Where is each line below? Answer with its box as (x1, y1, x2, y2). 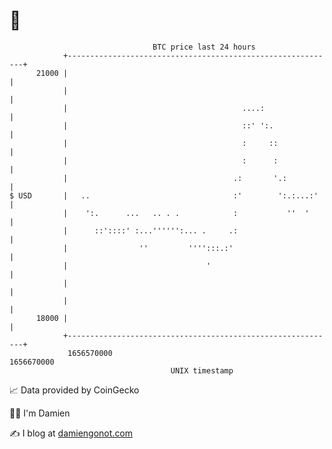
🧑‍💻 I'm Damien (9, 407, 71, 419)
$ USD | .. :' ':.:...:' (9, 190, 319, 201)
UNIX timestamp (170, 365, 234, 376)
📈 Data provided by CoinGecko (9, 384, 140, 396)
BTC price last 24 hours (152, 42, 256, 52)
